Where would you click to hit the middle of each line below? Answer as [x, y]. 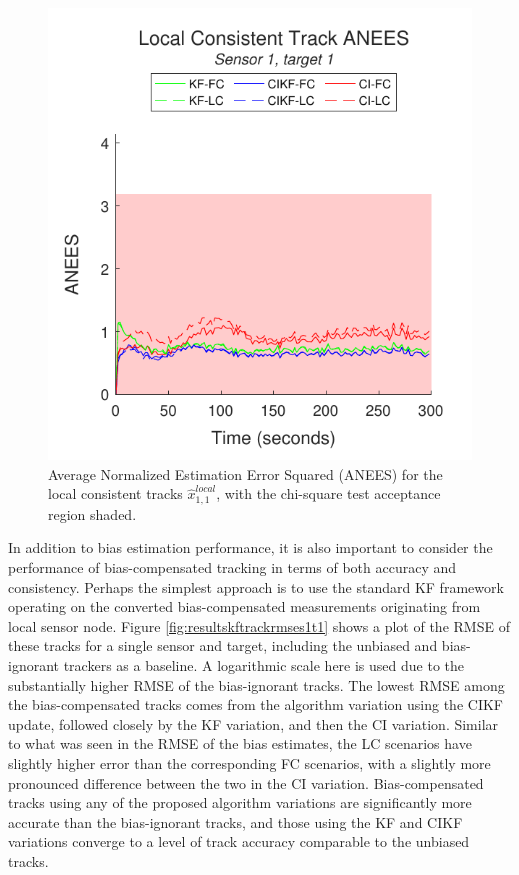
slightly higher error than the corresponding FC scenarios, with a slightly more [249, 762]
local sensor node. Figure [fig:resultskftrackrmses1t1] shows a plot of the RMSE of [259, 625]
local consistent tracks [115, 493]
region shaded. [92, 513]
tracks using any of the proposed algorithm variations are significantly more [240, 802]
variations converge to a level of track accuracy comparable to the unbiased [239, 841]
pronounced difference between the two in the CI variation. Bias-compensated [246, 782]
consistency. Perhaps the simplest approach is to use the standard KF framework [256, 586]
